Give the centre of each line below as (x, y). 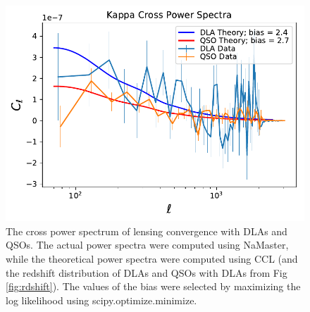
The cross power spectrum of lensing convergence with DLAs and (147, 231)
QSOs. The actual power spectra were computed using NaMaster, (147, 245)
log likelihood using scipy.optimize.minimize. (101, 300)
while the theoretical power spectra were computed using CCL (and (152, 259)
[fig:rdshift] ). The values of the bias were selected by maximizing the (153, 286)
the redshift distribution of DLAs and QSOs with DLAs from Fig (147, 272)
